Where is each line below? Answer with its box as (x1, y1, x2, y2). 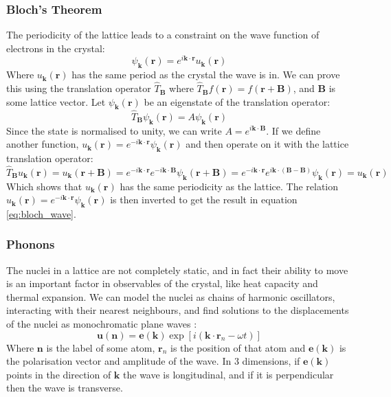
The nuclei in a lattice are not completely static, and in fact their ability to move (6, 262, 348, 277)
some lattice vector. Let (6, 94, 106, 109)
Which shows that (6, 179, 82, 193)
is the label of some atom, (46, 340, 155, 354)
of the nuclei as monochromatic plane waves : (6, 317, 197, 331)
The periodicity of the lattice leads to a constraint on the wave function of (6, 27, 320, 42)
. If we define (266, 123, 321, 137)
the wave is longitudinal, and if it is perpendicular (123, 367, 334, 381)
